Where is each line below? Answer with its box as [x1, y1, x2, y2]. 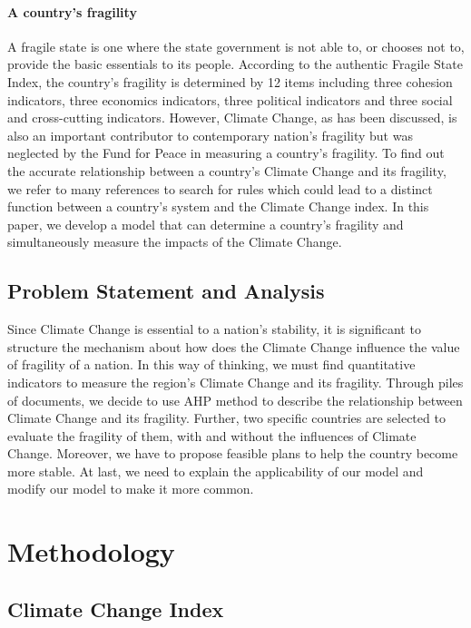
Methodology [7, 533, 175, 570]
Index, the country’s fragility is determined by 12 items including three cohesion [7, 72, 453, 91]
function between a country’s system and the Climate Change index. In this [7, 197, 429, 216]
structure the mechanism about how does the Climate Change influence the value [7, 337, 460, 356]
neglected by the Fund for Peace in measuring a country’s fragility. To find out [7, 143, 445, 162]
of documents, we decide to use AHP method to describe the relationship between [7, 390, 463, 409]
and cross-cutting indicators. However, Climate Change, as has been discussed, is [7, 108, 457, 127]
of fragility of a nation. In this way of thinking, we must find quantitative [7, 355, 416, 374]
